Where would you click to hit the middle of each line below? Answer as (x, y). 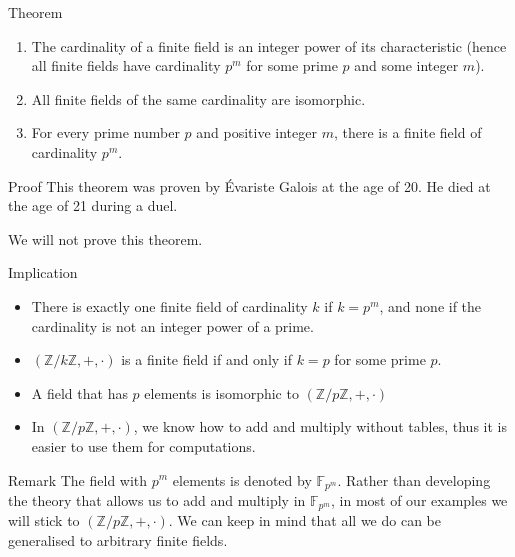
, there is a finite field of (407, 132)
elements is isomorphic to (221, 392)
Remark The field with (78, 479)
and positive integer (256, 132)
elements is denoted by (242, 479)
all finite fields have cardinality (126, 65)
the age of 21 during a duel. (93, 205)
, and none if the (430, 305)
